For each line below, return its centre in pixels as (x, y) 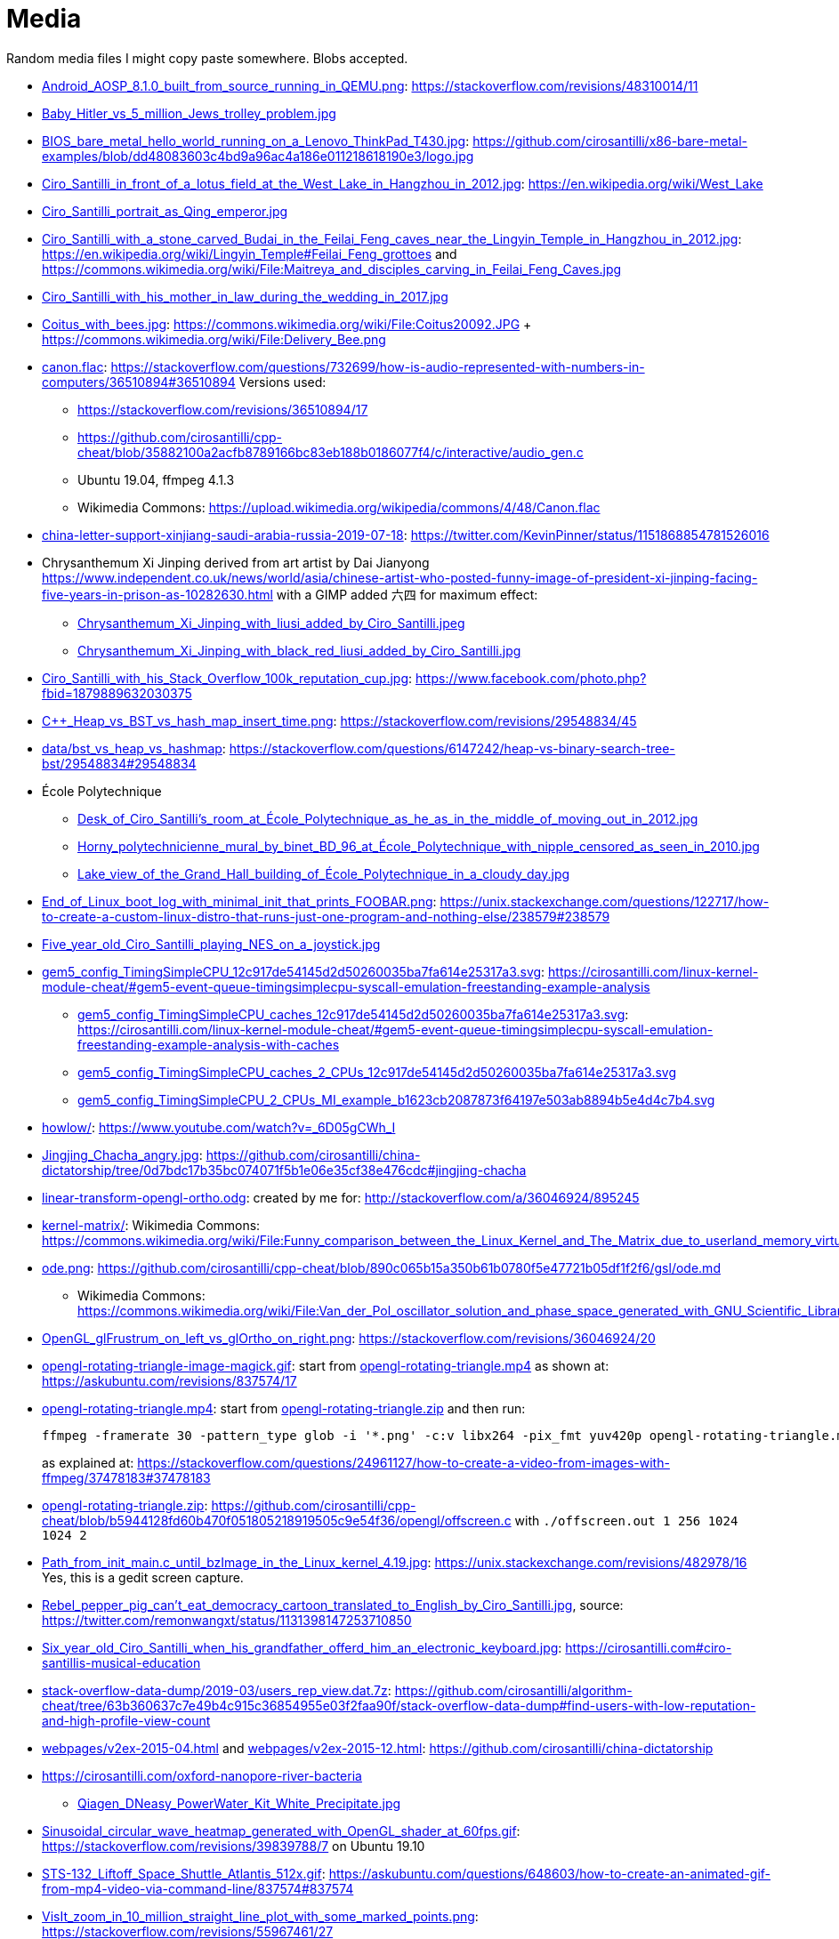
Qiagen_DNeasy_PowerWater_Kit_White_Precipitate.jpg (239, 1803)
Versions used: (282, 382)
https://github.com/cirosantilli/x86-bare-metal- (610, 141)
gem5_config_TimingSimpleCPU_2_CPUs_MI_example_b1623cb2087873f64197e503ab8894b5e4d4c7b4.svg (396, 1099)
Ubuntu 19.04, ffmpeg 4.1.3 (156, 479)
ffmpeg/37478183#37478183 (126, 1477)
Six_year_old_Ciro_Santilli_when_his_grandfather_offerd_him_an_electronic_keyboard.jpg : (302, 1647)
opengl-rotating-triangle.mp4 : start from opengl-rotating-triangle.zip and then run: (284, 1408)
